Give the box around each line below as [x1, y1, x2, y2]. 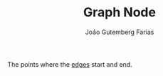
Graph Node [83, 4, 157, 21]
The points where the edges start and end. [7, 60, 133, 68]
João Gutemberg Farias [85, 28, 154, 36]
